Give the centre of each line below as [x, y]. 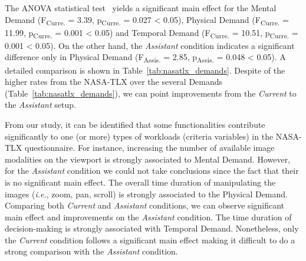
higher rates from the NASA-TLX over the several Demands [114, 82]
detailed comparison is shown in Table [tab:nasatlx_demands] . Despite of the [145, 70]
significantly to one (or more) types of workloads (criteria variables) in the [139, 136]
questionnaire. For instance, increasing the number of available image [150, 148]
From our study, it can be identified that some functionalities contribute [135, 124]
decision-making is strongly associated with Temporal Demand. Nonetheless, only [152, 228]
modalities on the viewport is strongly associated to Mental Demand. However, [148, 159]
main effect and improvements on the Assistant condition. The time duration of [148, 217]
